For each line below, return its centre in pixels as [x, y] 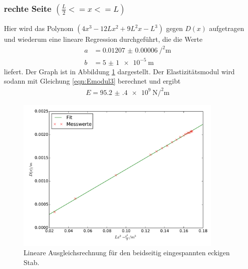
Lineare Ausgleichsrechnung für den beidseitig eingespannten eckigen [127, 253]
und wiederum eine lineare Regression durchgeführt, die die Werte [103, 39]
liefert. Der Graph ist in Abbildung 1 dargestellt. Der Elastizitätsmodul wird [119, 71]
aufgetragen [226, 28]
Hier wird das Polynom [39, 28]
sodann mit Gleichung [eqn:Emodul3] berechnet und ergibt [92, 81]
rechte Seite [28, 8]
